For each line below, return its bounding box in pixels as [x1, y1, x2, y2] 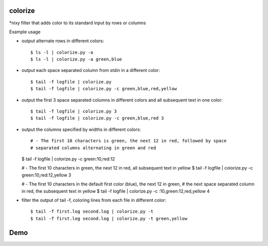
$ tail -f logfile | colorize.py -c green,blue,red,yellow [30, 86, 177, 92]
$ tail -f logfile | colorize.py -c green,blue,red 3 [30, 116, 164, 121]
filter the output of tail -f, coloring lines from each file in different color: [21, 197, 166, 203]
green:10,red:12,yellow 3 [21, 172, 71, 178]
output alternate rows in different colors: [21, 38, 104, 44]
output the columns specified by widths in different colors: [21, 126, 141, 132]
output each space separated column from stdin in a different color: [21, 67, 160, 73]
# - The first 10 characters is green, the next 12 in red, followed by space [30, 138, 227, 144]
